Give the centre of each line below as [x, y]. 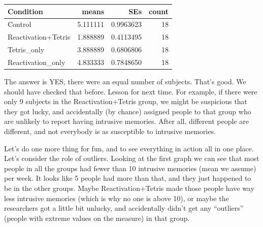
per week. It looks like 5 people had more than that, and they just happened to [128, 178]
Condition [25, 11]
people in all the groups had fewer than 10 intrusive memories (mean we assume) [130, 168]
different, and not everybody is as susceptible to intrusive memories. [110, 131]
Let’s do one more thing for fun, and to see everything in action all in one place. [129, 148]
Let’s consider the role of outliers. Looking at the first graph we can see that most [132, 158]
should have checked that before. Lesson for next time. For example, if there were [131, 91]
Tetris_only [26, 50]
